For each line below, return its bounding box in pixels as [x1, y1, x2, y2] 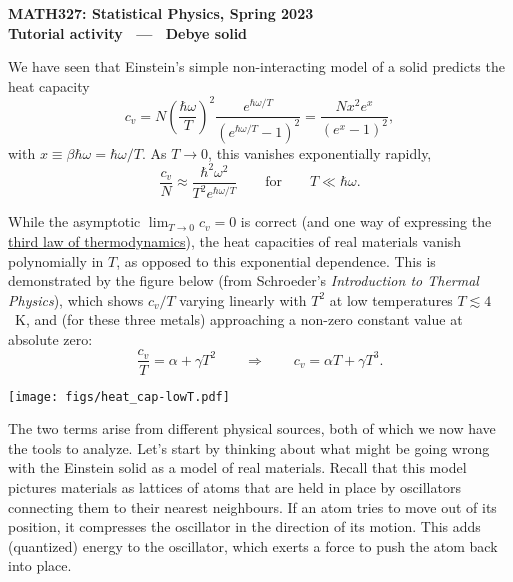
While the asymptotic [8, 211, 141, 232]
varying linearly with [179, 289, 307, 310]
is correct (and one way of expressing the [240, 211, 492, 232]
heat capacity [8, 75, 90, 96]
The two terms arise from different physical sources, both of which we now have [8, 418, 496, 439]
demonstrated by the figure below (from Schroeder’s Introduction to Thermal [8, 270, 479, 291]
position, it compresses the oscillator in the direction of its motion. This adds [8, 516, 481, 537]
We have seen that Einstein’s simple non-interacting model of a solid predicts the [8, 56, 505, 77]
